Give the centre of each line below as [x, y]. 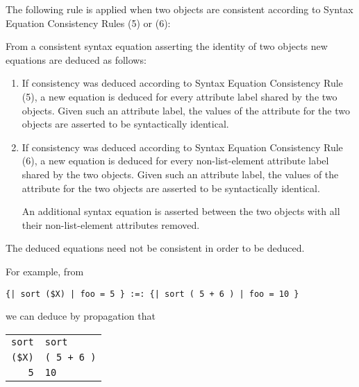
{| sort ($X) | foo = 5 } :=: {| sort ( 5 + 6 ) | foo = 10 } [152, 294]
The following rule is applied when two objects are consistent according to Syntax [179, 9]
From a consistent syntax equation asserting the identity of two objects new [167, 46]
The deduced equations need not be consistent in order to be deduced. [155, 248]
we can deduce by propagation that [81, 316]
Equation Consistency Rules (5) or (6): [88, 23]
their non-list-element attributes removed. [111, 224]
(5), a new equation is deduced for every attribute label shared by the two [179, 96]
